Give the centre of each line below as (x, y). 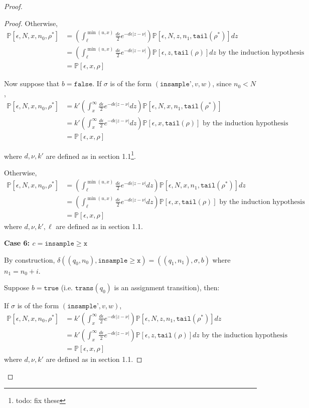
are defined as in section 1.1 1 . (91, 155)
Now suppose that (32, 83)
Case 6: (17, 243)
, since (222, 83)
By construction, (30, 259)
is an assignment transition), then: (167, 287)
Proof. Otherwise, (31, 23)
